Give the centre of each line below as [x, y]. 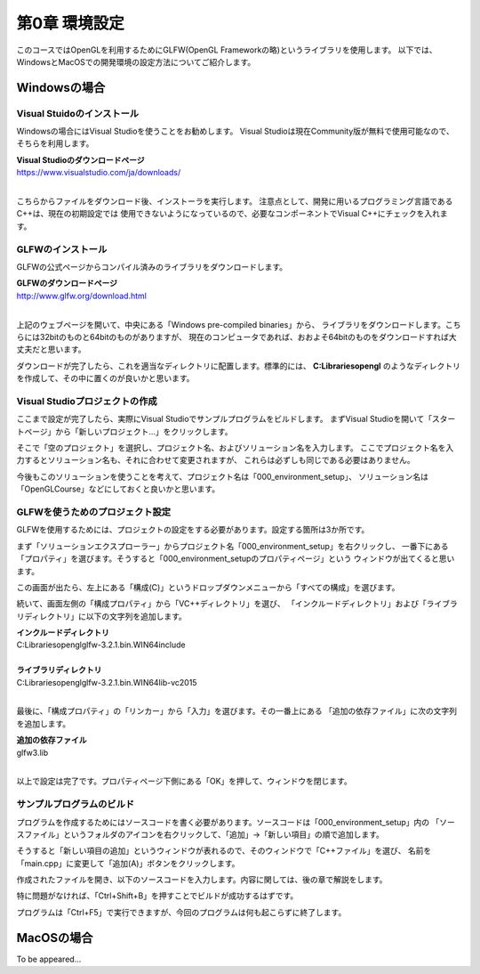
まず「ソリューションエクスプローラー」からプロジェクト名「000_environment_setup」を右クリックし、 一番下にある [232, 546]
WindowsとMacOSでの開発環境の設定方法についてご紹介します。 [136, 61]
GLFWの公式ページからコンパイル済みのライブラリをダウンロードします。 [152, 266]
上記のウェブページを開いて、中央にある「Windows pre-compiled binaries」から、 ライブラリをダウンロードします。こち [239, 324]
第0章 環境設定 [70, 23]
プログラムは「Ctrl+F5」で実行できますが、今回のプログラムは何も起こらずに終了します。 [181, 912]
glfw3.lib [32, 752]
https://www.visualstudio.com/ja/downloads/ [99, 173]
